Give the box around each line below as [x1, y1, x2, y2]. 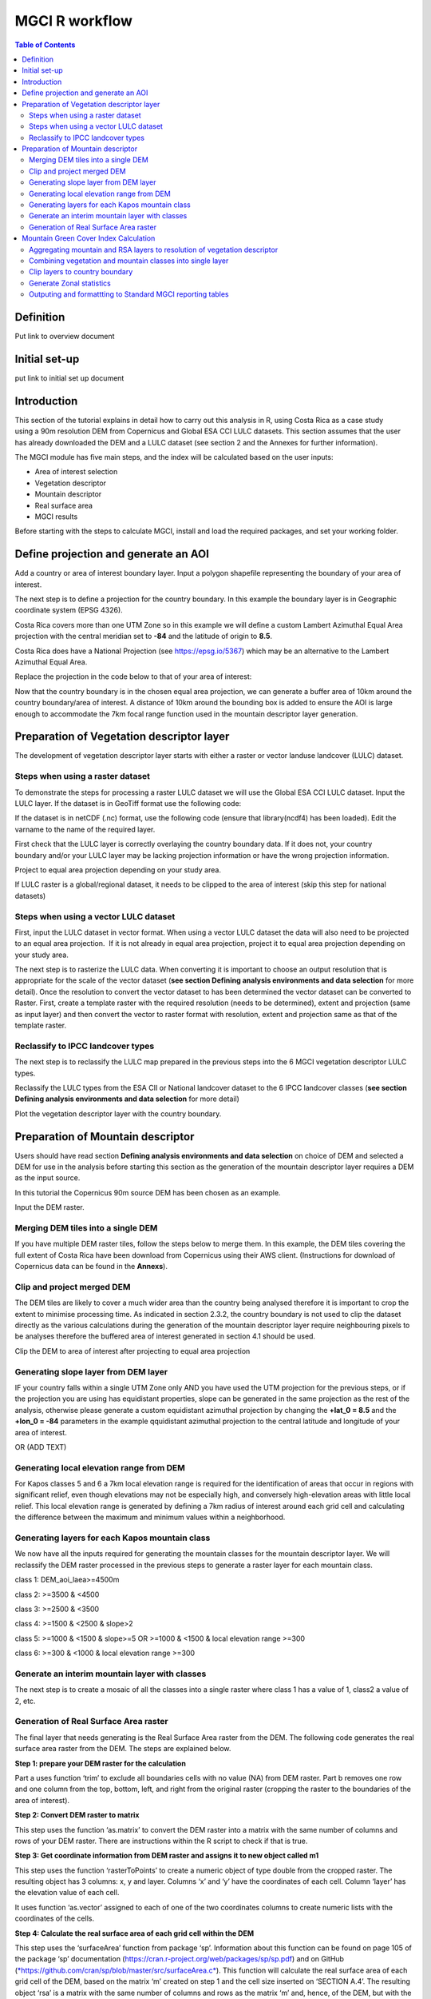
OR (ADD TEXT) [14, 1442, 67, 1451]
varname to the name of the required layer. [14, 824, 156, 834]
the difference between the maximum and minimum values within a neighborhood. [14, 1512, 286, 1522]
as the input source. [14, 1173, 81, 1183]
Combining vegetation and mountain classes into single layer [29, 256, 229, 265]
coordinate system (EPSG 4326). [14, 605, 123, 615]
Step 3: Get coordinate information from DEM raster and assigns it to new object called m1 [14, 1851, 319, 1861]
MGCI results [34, 512, 78, 521]
